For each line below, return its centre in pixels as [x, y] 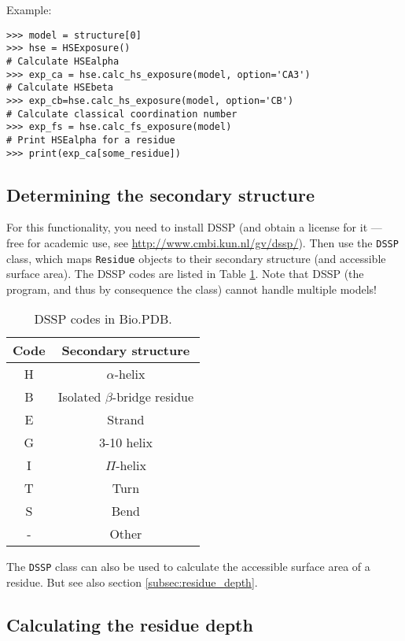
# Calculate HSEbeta [60, 88]
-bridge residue [153, 397]
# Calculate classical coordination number [122, 114]
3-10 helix [125, 443]
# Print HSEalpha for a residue [91, 140]
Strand [126, 420]
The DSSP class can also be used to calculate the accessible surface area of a [188, 567]
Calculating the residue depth [130, 625]
